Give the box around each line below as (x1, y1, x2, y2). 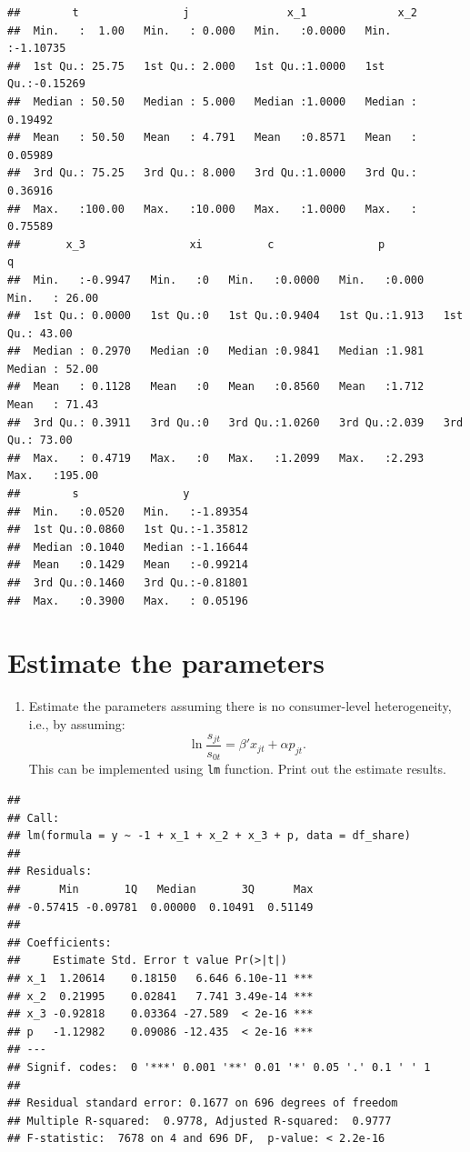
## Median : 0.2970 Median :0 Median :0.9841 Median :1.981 (7, 345, 425, 358)
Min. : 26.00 (7, 291, 99, 305)
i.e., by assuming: (28, 714, 125, 733)
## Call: (7, 811, 60, 825)
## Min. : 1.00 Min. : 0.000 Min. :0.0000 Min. (7, 24, 392, 37)
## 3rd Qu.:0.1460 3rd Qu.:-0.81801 (7, 576, 248, 589)
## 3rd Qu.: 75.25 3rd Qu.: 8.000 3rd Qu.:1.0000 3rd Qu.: (7, 166, 418, 180)
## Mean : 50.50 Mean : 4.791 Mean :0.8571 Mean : (7, 131, 418, 145)
